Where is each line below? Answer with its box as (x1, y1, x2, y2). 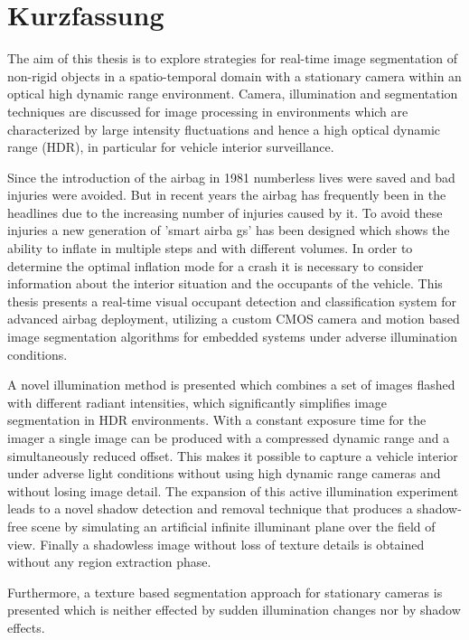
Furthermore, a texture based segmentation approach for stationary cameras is (7, 582, 443, 601)
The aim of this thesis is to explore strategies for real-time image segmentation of (7, 49, 458, 68)
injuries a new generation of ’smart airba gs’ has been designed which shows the (7, 221, 450, 240)
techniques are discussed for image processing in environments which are (7, 101, 408, 120)
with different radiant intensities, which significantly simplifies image (7, 392, 388, 411)
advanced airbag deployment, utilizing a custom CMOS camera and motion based (7, 309, 460, 328)
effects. (7, 617, 45, 636)
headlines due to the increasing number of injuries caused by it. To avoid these (7, 202, 443, 221)
